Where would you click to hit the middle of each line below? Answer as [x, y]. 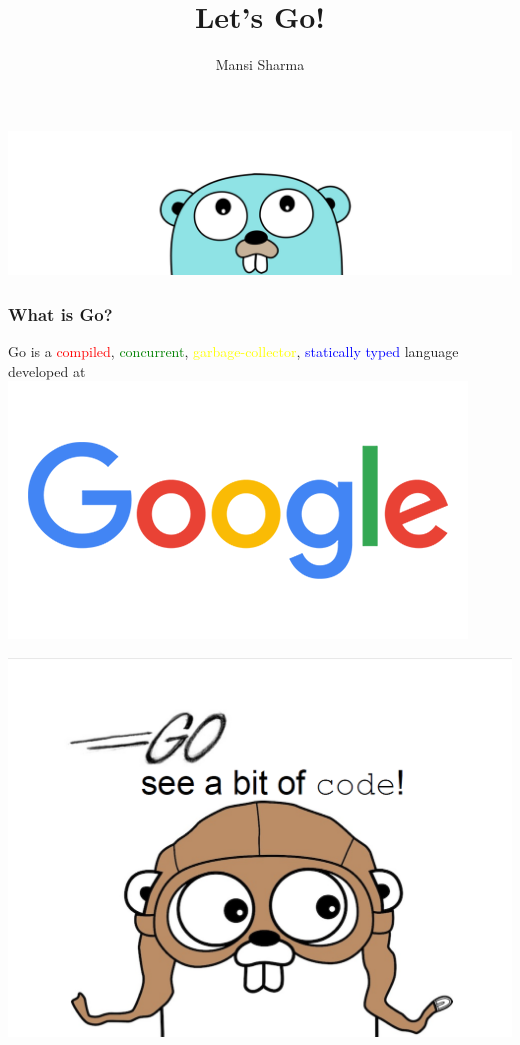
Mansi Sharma [260, 64]
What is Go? [60, 313]
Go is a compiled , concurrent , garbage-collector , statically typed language [233, 351]
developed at [47, 370]
